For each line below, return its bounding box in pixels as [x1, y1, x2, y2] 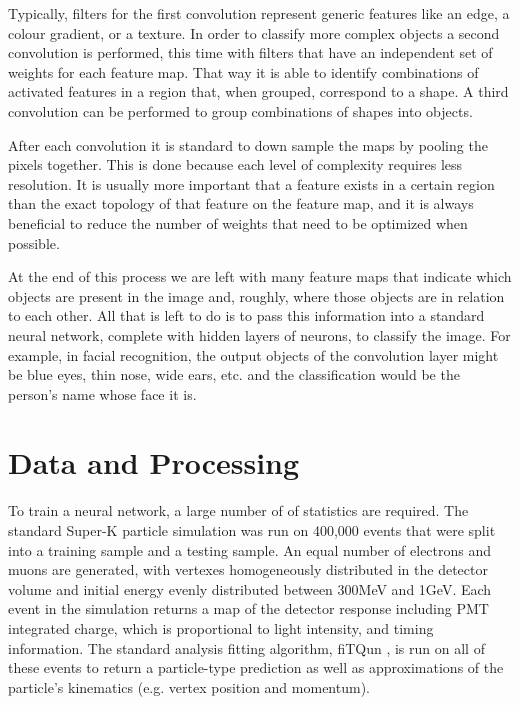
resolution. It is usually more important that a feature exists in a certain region [8, 173, 495, 194]
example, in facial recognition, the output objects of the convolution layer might [8, 344, 499, 365]
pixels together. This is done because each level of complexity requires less [8, 154, 463, 175]
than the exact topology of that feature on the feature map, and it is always [8, 193, 474, 214]
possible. [8, 232, 60, 253]
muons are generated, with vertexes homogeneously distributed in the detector [8, 559, 488, 580]
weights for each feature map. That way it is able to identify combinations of [8, 61, 479, 82]
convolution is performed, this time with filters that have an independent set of [8, 42, 493, 63]
